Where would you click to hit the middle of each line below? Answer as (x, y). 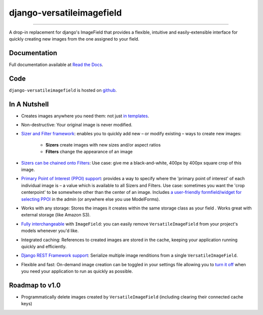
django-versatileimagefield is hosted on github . (63, 90)
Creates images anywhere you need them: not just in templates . (85, 116)
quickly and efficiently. (44, 246)
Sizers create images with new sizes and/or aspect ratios (103, 145)
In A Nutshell (29, 104)
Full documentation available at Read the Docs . (56, 64)
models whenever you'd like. (50, 231)
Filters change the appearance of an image (89, 152)
